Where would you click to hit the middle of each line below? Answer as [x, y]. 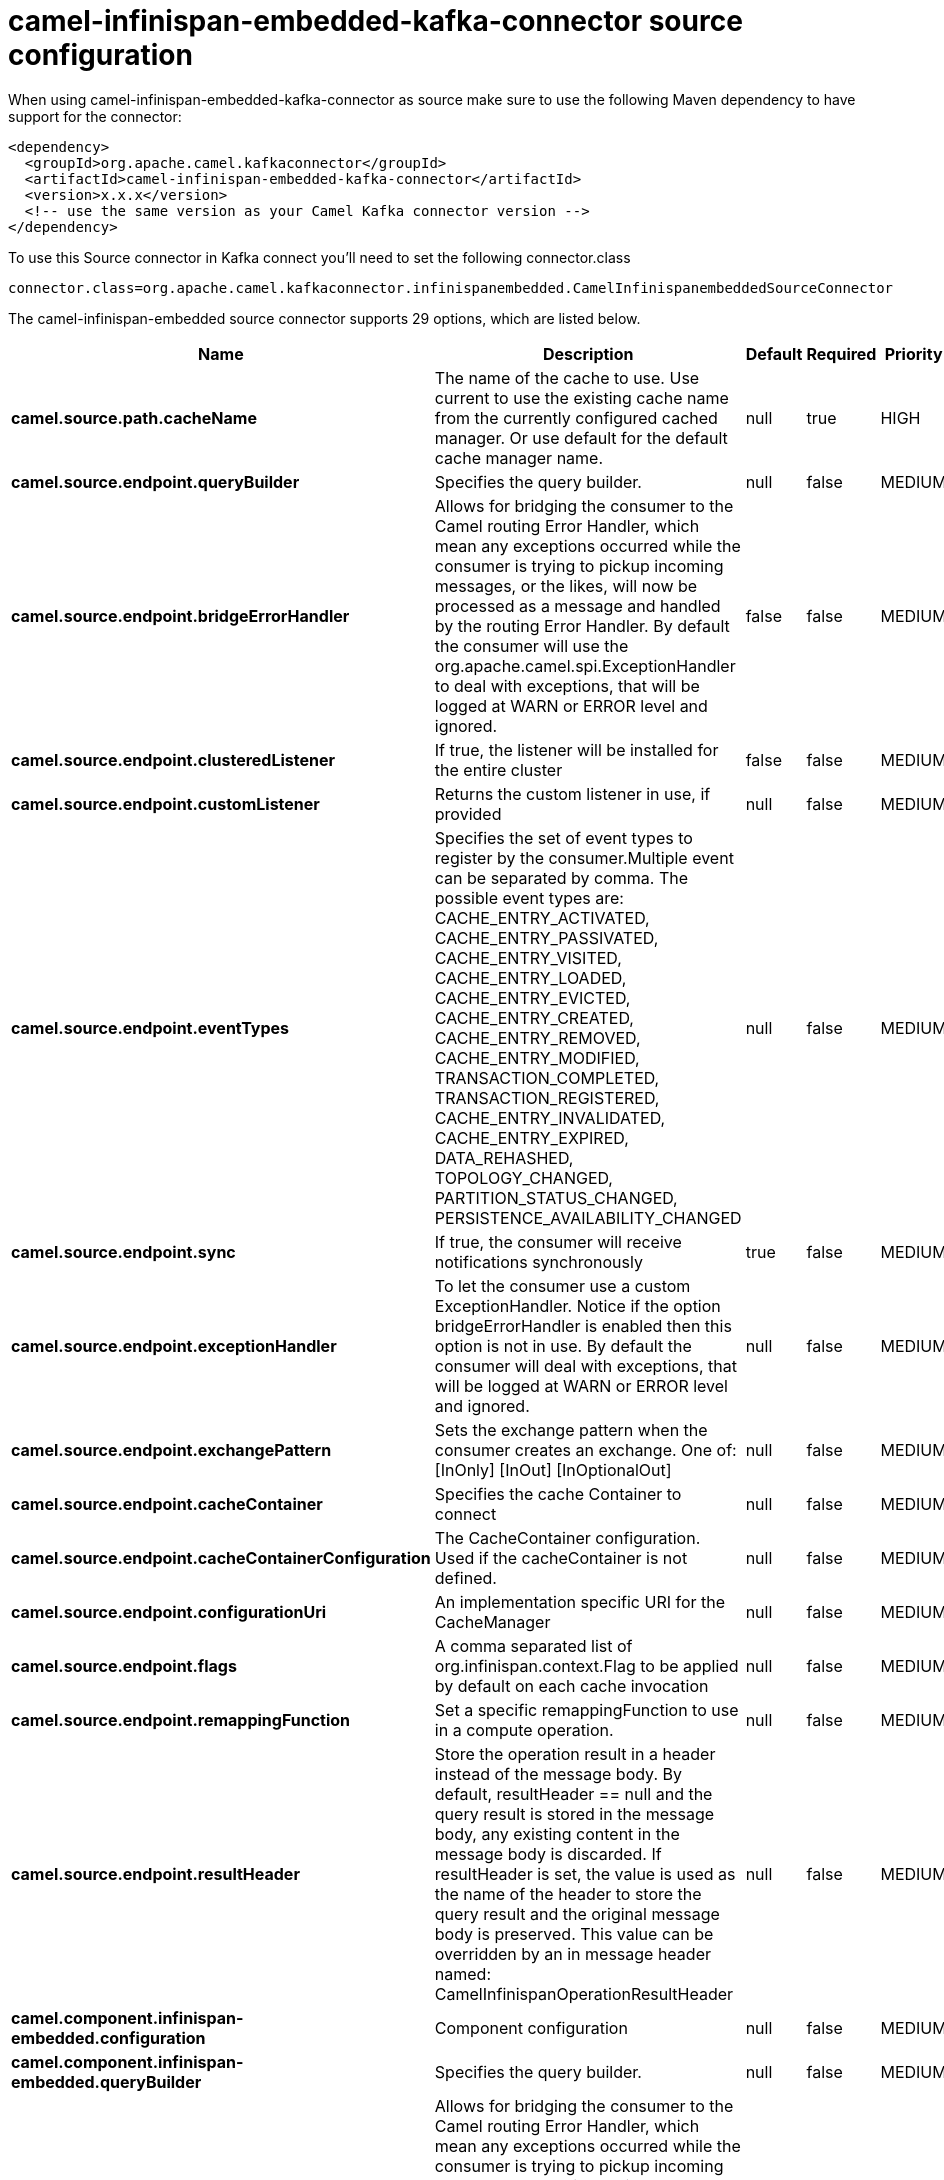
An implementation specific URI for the [580, 1601]
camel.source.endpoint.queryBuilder [155, 481]
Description [588, 353]
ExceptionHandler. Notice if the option [577, 1305]
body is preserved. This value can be [574, 1933]
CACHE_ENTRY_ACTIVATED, [542, 917]
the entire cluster [498, 769]
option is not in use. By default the [563, 1345]
